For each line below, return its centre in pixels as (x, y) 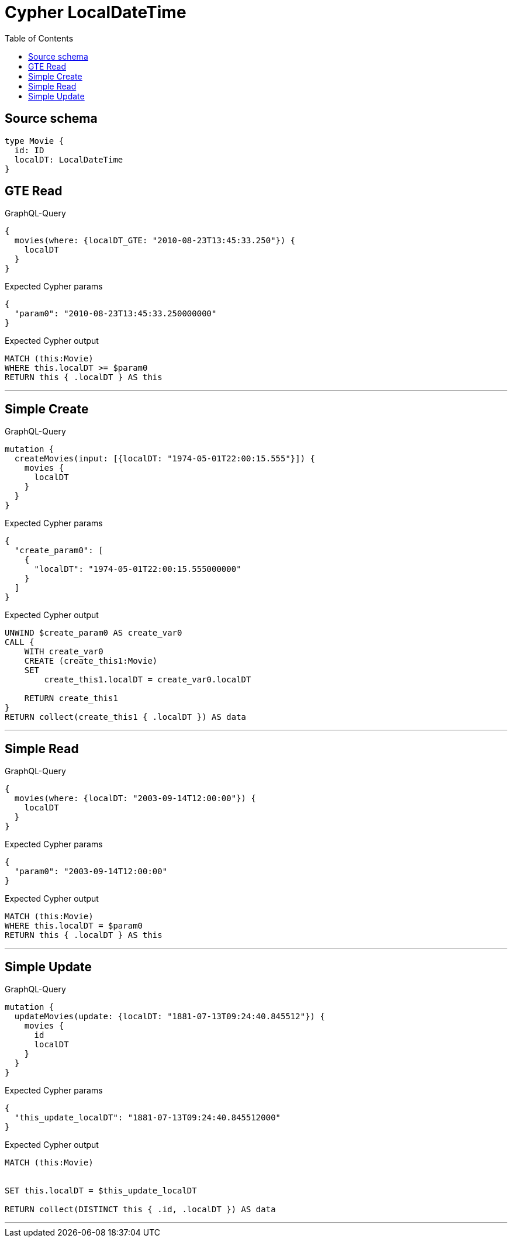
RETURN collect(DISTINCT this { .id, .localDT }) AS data (140, 1209)
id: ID (29, 150)
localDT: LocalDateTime (69, 159)
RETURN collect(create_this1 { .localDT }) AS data (126, 717)
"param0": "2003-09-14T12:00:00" (91, 872)
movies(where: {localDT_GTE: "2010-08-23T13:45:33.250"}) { (155, 241)
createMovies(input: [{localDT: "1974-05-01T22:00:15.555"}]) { (165, 459)
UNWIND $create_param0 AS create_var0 (94, 633)
